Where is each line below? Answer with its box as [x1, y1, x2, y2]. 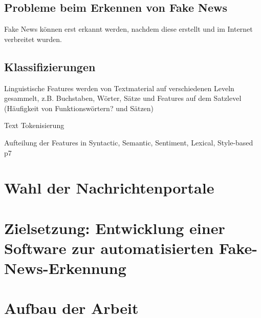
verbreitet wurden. [4, 33, 62, 44]
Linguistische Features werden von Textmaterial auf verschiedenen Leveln [4, 82, 234, 93]
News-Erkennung [4, 258, 126, 279]
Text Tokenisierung [4, 120, 64, 131]
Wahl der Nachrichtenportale [4, 177, 214, 198]
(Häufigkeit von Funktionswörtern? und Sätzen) [4, 102, 154, 113]
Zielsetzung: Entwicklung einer [4, 217, 225, 238]
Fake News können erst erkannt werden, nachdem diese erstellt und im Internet [4, 24, 253, 34]
